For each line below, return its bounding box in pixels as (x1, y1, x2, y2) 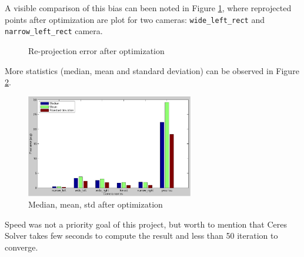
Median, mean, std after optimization (28, 198, 163, 211)
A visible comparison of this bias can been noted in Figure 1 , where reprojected (5, 2, 292, 14)
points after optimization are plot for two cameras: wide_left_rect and (5, 13, 265, 25)
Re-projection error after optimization (28, 44, 165, 56)
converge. (5, 241, 38, 253)
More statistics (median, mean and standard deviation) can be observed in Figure (5, 64, 299, 76)
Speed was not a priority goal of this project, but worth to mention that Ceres (5, 218, 287, 230)
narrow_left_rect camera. (5, 25, 103, 37)
